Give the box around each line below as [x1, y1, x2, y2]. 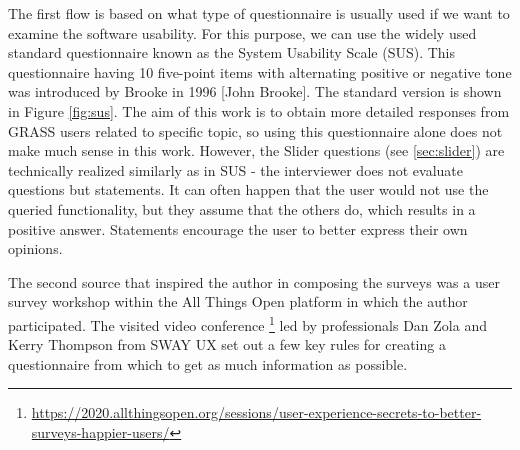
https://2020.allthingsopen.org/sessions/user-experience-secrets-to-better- [31, 402, 482, 423]
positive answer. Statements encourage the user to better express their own [8, 218, 468, 239]
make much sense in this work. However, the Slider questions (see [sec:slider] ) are [8, 140, 505, 161]
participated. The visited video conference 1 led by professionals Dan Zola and [8, 311, 487, 335]
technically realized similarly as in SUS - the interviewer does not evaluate [8, 159, 463, 180]
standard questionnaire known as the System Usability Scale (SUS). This [8, 42, 456, 63]
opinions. [8, 238, 63, 259]
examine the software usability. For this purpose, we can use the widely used [8, 22, 477, 43]
